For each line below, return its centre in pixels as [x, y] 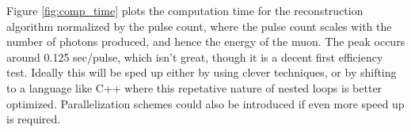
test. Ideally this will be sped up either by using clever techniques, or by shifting [202, 72]
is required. [34, 119]
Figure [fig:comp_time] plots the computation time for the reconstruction [185, 10]
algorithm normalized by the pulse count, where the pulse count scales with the [199, 26]
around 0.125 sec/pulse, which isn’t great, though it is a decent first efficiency [195, 57]
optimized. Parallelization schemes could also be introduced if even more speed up [205, 103]
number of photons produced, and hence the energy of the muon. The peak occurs [206, 41]
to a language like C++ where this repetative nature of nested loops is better [194, 87]
